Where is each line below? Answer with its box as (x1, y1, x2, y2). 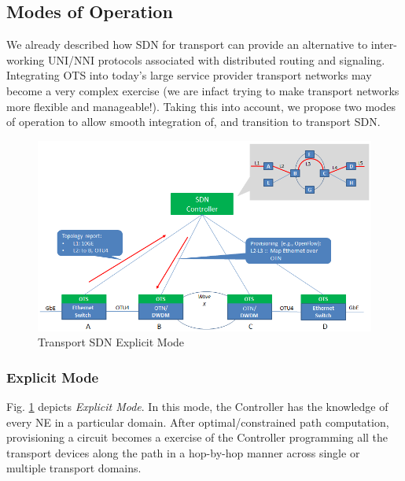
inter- (370, 36, 397, 53)
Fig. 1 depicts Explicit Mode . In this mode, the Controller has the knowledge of (6, 398, 388, 414)
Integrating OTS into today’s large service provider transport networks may (6, 67, 372, 83)
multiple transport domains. (6, 460, 142, 476)
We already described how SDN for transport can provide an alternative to (6, 36, 368, 53)
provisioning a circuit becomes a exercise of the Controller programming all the (6, 429, 388, 446)
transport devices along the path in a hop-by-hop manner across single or (6, 444, 360, 461)
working (6, 51, 45, 68)
